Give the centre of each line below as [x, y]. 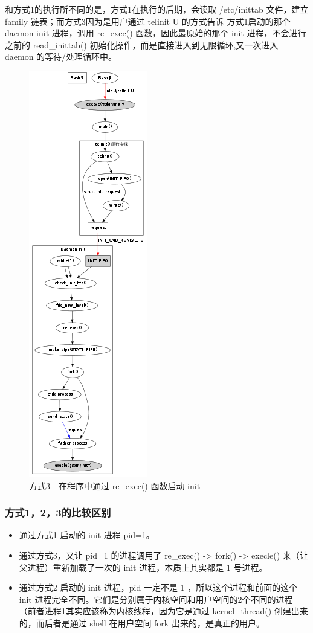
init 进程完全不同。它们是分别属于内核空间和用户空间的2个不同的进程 [156, 599]
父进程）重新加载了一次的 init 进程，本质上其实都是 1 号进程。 [143, 567]
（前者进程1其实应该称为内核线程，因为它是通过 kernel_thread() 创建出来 [163, 611]
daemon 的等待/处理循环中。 [61, 56]
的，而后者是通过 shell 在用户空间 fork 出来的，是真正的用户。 [142, 622]
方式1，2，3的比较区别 [58, 513]
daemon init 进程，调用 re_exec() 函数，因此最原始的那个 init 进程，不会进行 [156, 33]
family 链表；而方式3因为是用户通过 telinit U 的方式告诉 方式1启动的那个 [148, 21]
